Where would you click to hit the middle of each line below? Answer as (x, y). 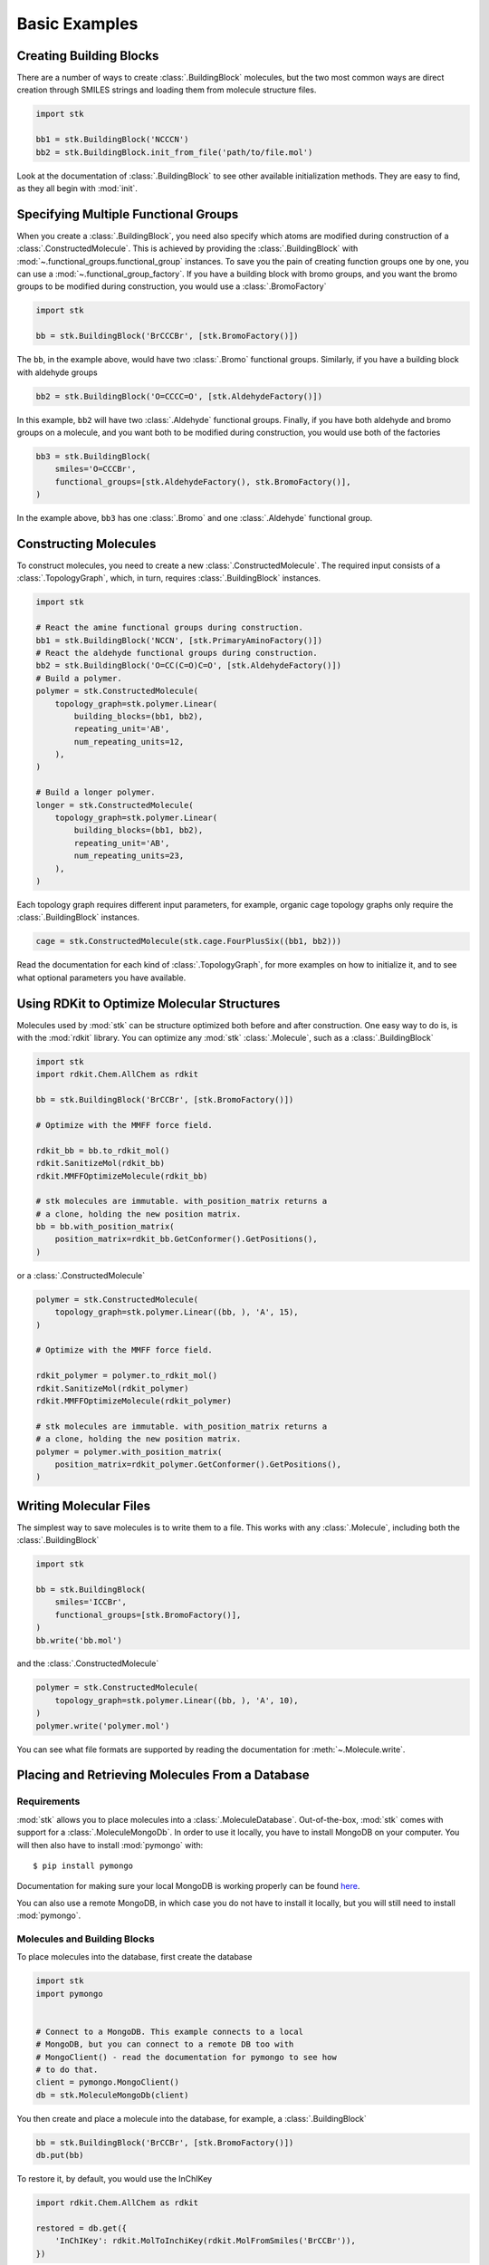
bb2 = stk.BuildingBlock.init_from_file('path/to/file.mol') (174, 152)
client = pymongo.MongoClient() (108, 2082)
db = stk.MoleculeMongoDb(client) (112, 2095)
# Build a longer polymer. (96, 792)
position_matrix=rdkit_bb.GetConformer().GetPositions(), (186, 1239)
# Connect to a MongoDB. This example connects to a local (169, 2031)
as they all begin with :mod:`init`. (77, 188)
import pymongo (69, 1994)
